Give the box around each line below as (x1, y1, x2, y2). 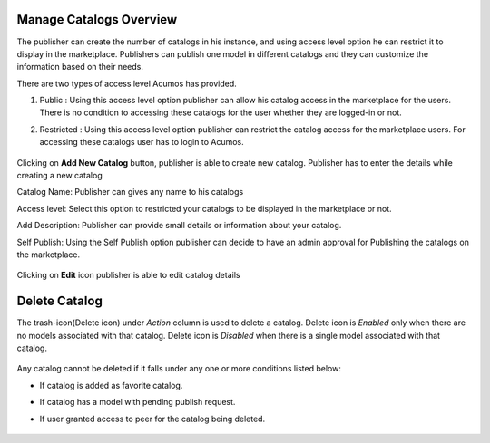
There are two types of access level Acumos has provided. (16, 78, 238, 89)
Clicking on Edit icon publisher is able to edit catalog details (16, 270, 240, 281)
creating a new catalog (16, 170, 103, 181)
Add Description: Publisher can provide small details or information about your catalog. (16, 220, 342, 231)
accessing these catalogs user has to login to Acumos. (39, 137, 244, 148)
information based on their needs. (16, 62, 144, 72)
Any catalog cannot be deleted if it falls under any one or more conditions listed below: (16, 363, 342, 374)
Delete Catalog (16, 294, 103, 309)
